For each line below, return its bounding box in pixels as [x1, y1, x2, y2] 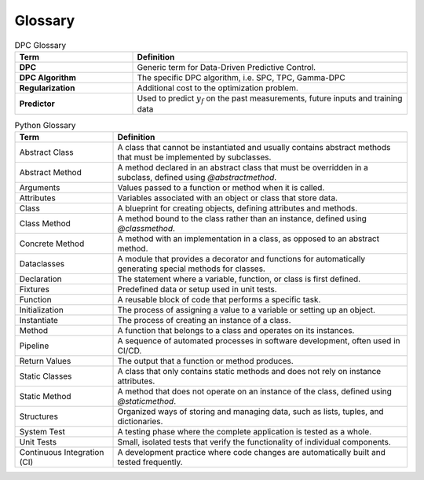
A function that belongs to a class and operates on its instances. [117, 324, 355, 335]
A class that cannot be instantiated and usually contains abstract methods [117, 141, 391, 152]
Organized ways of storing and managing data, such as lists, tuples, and [117, 405, 384, 416]
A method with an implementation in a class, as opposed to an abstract [117, 233, 380, 244]
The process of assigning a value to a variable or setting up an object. [117, 304, 376, 315]
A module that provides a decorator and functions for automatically [117, 253, 366, 264]
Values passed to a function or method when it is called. [117, 181, 325, 192]
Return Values [19, 355, 71, 366]
